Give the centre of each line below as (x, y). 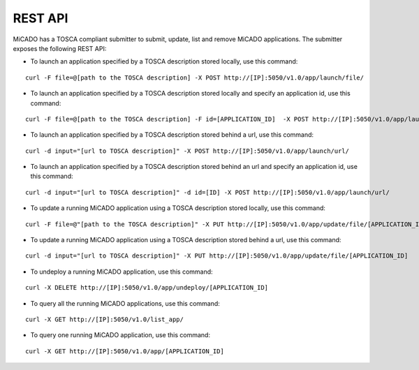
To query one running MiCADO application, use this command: (120, 335)
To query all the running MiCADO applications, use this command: (125, 303)
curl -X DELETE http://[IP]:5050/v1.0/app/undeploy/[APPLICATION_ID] (147, 288)
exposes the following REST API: (60, 48)
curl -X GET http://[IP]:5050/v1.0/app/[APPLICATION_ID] (125, 351)
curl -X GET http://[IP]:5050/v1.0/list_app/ (105, 319)
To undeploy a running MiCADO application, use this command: (122, 272)
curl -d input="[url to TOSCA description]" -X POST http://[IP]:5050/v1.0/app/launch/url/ (187, 151)
